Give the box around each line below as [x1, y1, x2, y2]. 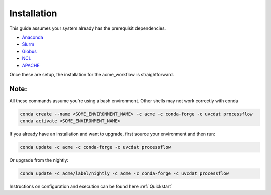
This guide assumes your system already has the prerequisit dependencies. [9, 25, 166, 31]
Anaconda [22, 34, 43, 40]
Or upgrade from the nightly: [9, 157, 69, 163]
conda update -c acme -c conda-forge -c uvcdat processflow [20, 144, 171, 150]
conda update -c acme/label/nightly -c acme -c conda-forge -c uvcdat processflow [20, 171, 229, 176]
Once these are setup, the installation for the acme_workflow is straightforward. [9, 71, 174, 77]
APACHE [22, 62, 40, 68]
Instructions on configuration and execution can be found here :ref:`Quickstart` [9, 183, 173, 190]
